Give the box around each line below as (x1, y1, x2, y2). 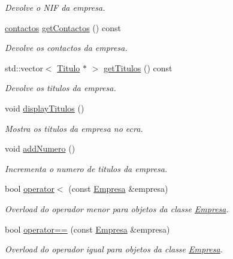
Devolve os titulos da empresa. (5, 82, 116, 94)
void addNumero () (5, 142, 75, 155)
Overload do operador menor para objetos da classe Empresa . (5, 202, 229, 215)
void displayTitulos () (5, 101, 84, 114)
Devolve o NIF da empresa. (5, 1, 105, 13)
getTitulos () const (104, 61, 173, 74)
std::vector (5, 61, 43, 74)
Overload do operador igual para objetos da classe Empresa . (5, 243, 223, 255)
